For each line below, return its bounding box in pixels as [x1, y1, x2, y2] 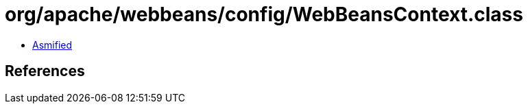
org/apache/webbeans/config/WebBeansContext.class [5, 3, 523, 26]
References [5, 62, 85, 80]
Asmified [32, 38, 73, 51]
